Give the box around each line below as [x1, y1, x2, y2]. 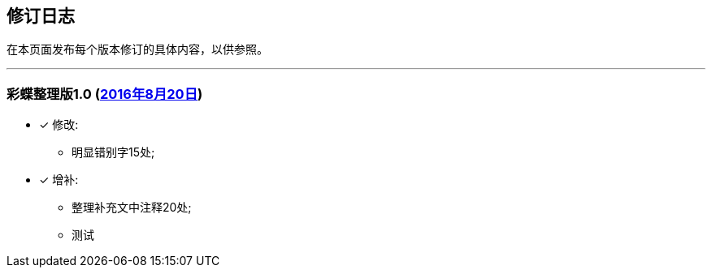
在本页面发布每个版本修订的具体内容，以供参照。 [7, 42, 268, 57]
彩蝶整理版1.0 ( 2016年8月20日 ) [7, 85, 203, 102]
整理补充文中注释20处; [72, 200, 192, 215]
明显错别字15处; [72, 145, 155, 160]
